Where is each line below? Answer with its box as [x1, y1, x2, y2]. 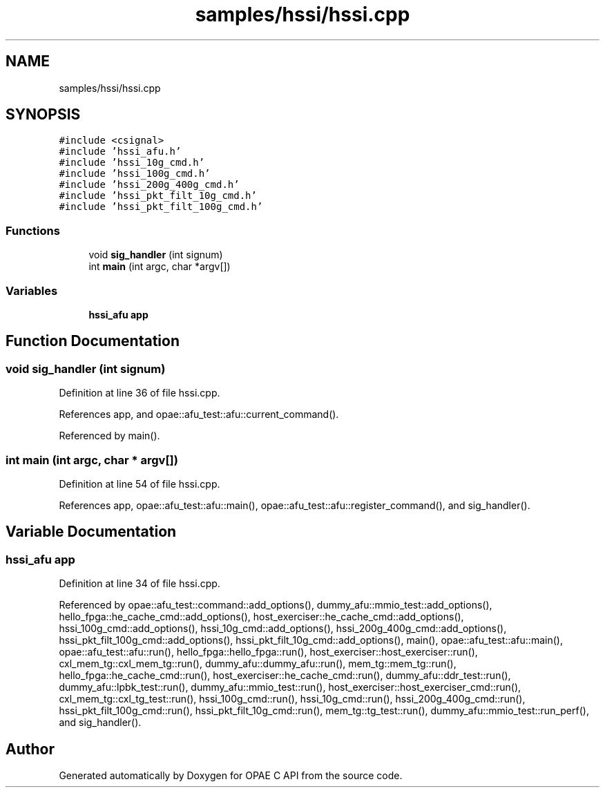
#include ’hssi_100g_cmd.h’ [59, 168, 211, 180]
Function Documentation [6, 332, 180, 350]
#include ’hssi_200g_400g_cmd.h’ [59, 179, 240, 191]
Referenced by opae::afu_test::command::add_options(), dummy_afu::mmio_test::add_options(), [59, 599, 492, 611]
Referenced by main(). [59, 430, 160, 442]
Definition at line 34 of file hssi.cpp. [59, 577, 220, 590]
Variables [6, 283, 58, 298]
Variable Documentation [6, 523, 177, 541]
